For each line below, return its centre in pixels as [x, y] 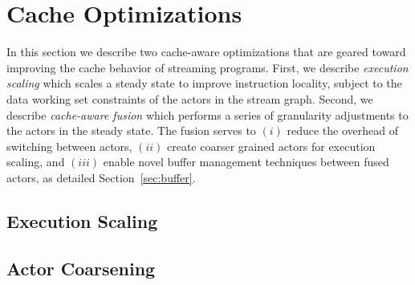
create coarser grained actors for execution [271, 146]
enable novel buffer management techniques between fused [246, 162]
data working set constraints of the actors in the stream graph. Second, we [190, 98]
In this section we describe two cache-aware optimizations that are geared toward [206, 52]
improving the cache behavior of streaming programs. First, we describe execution [207, 67]
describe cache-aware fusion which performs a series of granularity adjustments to [207, 114]
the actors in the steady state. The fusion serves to [131, 130]
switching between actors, [69, 146]
